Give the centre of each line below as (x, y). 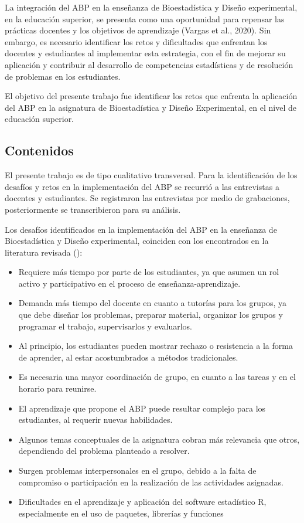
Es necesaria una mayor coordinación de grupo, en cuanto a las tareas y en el (157, 377)
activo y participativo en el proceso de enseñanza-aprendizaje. (129, 283)
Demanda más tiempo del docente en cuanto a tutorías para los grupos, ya (152, 303)
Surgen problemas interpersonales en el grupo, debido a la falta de (137, 471)
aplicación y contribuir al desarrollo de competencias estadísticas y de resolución (149, 64)
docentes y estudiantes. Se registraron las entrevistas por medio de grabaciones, (147, 198)
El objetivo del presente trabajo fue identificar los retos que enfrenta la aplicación (151, 96)
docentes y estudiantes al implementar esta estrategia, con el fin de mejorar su (145, 53)
